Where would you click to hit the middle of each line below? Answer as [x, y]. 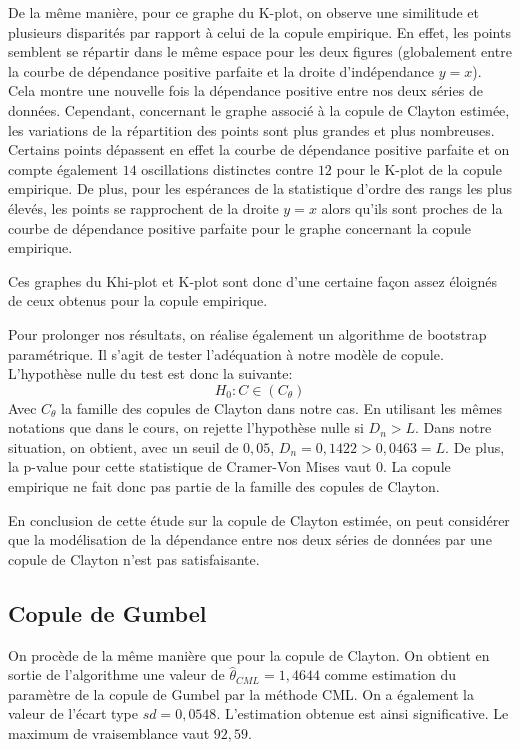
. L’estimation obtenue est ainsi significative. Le [362, 713]
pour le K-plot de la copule [419, 168]
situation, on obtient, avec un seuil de [123, 446]
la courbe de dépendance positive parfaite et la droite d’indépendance [221, 70]
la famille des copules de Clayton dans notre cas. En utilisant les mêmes [282, 407]
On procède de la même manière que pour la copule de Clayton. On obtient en [249, 654]
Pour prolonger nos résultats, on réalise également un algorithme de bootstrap [247, 333]
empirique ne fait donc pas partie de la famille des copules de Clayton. [224, 486]
